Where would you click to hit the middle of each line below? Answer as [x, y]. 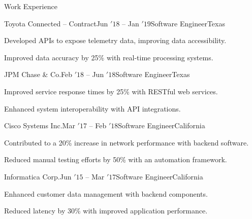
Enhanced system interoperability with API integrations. [92, 108]
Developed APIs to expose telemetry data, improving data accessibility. [115, 40]
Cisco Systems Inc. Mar [40, 125]
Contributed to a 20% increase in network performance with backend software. [127, 142]
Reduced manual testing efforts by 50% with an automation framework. [116, 159]
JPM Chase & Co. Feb [38, 74]
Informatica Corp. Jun [38, 176]
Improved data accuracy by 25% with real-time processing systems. [109, 57]
